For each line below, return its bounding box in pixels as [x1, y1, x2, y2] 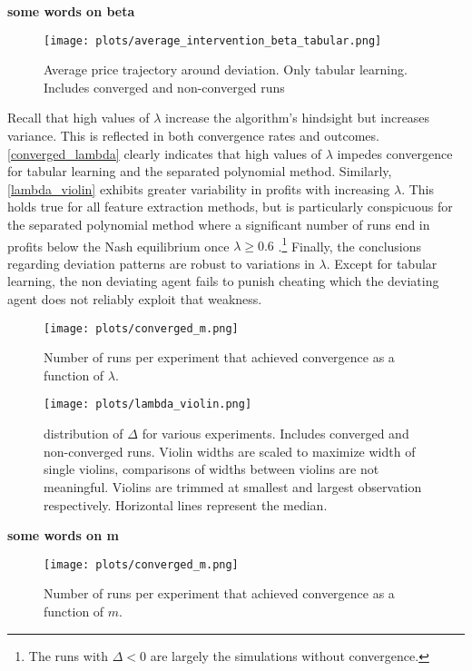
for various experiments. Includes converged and [142, 424, 409, 443]
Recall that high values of [7, 108, 150, 127]
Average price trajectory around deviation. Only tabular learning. [44, 60, 408, 79]
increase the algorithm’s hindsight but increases [165, 108, 430, 127]
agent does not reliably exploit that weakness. [7, 290, 262, 309]
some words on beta [7, 2, 135, 20]
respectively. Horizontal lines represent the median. [44, 495, 328, 514]
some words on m [7, 526, 119, 545]
